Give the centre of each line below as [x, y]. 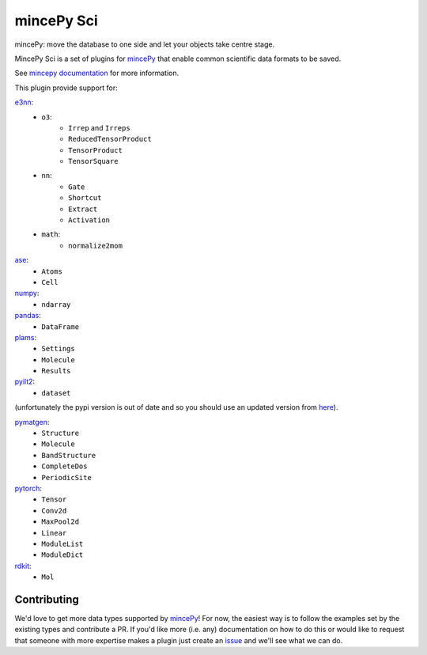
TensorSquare [93, 161]
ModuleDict [62, 555]
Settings [58, 349]
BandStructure [69, 455]
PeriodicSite [67, 477]
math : [51, 234]
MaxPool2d [60, 522]
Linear [54, 533]
